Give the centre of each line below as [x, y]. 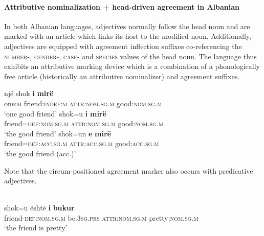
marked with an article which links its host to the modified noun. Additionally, [128, 36]
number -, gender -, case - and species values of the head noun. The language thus [130, 56]
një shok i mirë [29, 93]
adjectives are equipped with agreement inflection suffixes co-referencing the [123, 46]
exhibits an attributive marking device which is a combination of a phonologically [132, 66]
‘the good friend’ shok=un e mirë [58, 133]
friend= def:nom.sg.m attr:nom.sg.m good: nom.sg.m [84, 123]
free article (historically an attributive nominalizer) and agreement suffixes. [122, 76]
